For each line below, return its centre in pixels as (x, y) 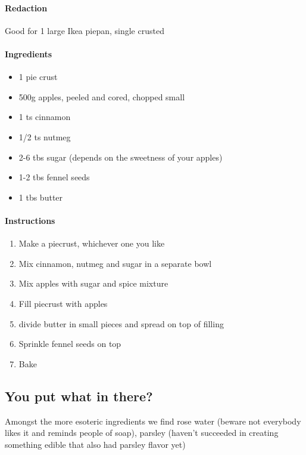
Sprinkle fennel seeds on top (70, 344)
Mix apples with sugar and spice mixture (93, 283)
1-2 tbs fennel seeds (54, 177)
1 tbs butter (41, 197)
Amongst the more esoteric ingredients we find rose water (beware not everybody (153, 421)
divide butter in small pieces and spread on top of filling (121, 323)
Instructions (30, 220)
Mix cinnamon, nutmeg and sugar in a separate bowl (115, 263)
